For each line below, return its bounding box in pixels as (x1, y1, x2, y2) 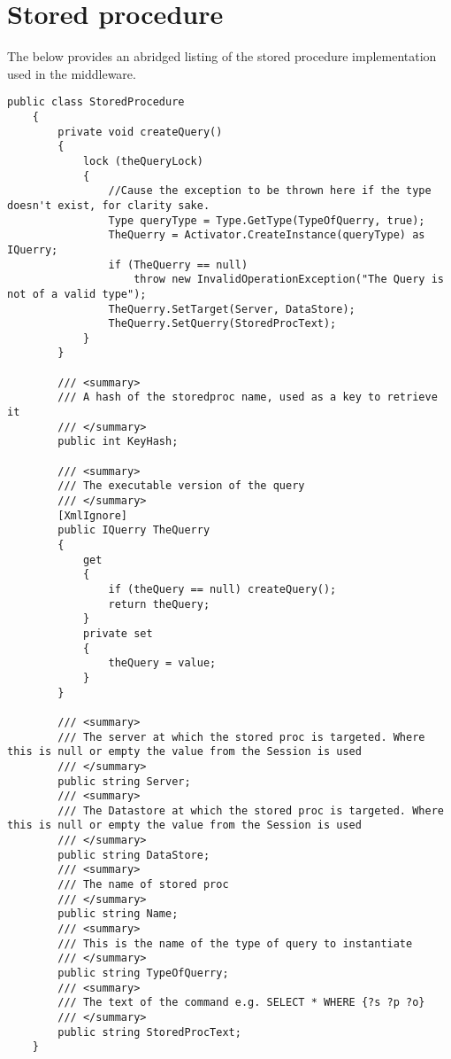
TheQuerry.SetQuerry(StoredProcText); (108, 317, 337, 331)
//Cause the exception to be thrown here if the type (108, 184, 432, 198)
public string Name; (57, 907, 179, 921)
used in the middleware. (7, 64, 136, 82)
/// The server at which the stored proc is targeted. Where (57, 730, 425, 744)
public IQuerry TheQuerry (57, 524, 210, 537)
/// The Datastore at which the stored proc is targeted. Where (57, 804, 444, 817)
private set (82, 627, 153, 640)
